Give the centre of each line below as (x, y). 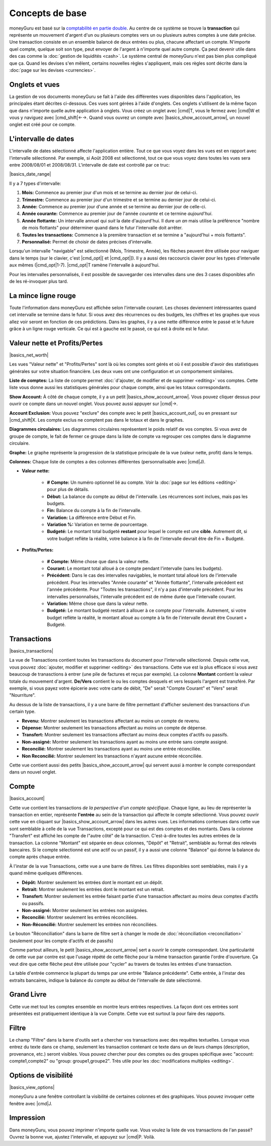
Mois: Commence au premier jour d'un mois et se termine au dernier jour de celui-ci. (110, 193)
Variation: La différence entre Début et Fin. (92, 518)
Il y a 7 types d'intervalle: (35, 183)
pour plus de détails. (68, 489)
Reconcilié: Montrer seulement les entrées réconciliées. (80, 917)
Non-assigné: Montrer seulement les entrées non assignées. (85, 911)
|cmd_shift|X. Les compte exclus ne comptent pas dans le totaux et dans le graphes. (97, 420)
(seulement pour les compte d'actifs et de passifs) (61, 941)
